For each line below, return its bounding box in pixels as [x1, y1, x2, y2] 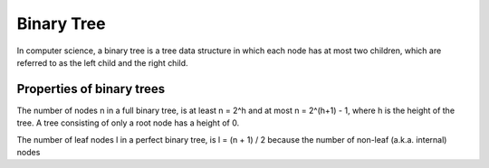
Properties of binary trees [16, 81, 166, 97]
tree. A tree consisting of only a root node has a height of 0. [16, 117, 240, 128]
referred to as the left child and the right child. [16, 57, 189, 68]
